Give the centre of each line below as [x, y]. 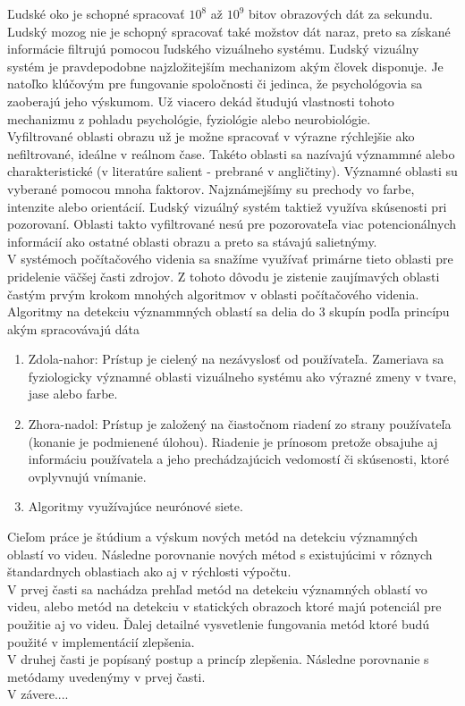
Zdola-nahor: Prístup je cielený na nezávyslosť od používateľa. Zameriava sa [236, 359]
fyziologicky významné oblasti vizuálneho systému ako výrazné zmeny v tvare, [242, 376]
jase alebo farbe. [73, 394]
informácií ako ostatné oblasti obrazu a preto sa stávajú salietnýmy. [192, 241]
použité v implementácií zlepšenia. [101, 641]
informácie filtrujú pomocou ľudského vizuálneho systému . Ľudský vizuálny [213, 49]
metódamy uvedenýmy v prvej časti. [106, 676]
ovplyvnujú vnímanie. [87, 476]
